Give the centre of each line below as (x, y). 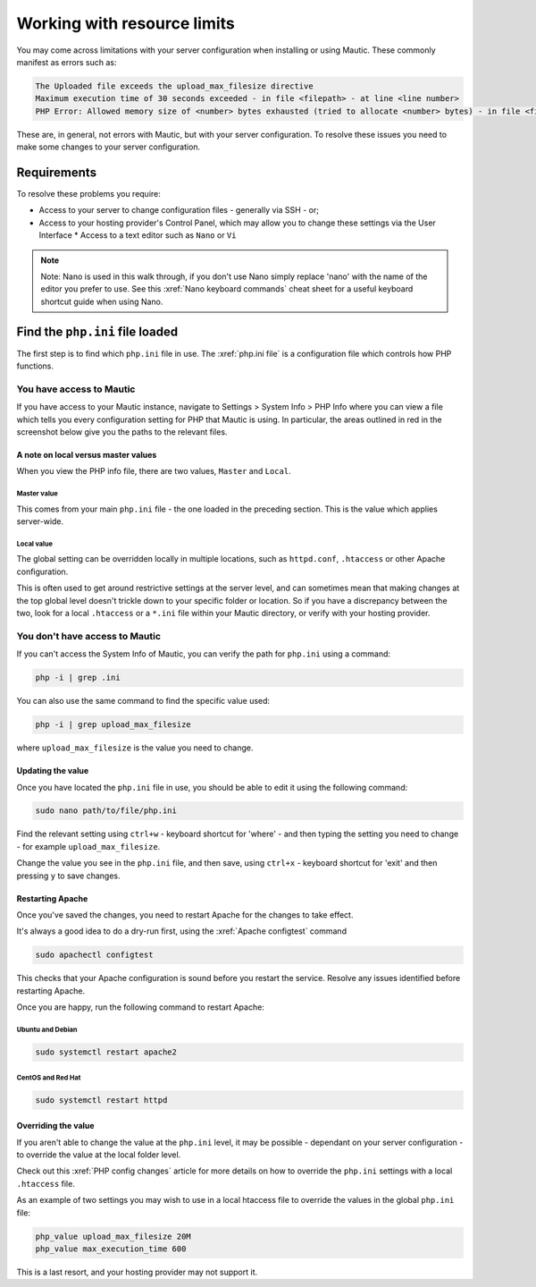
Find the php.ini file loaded (97, 331)
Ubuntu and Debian (47, 1029)
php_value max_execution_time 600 (111, 1249)
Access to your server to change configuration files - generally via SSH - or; (179, 210)
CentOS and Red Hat (49, 1078)
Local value (35, 544)
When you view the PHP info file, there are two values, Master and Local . (154, 471)
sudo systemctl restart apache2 (106, 1052)
